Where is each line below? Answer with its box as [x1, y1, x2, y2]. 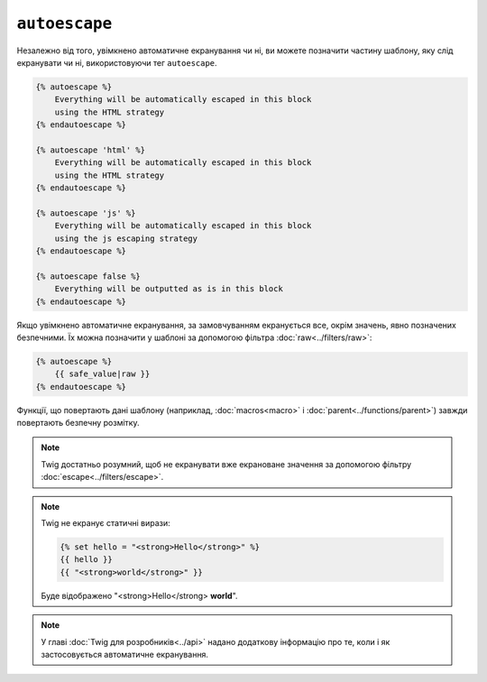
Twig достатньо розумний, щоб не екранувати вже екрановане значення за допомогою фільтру [41, 458, 412, 469]
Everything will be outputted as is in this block [54, 284, 283, 294]
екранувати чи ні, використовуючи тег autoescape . [16, 57, 217, 68]
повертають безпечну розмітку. [16, 418, 140, 429]
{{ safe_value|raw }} [54, 369, 151, 379]
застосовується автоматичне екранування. [41, 649, 209, 659]
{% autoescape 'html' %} [35, 144, 146, 155]
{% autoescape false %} [35, 271, 142, 281]
